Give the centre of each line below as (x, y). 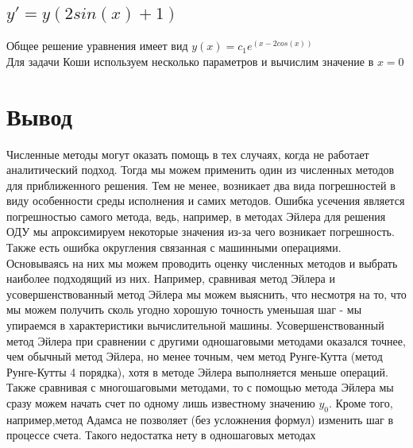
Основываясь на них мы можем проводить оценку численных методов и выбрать (202, 263)
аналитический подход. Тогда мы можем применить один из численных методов (201, 170)
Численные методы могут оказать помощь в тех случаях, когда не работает (188, 154)
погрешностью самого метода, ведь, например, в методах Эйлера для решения (196, 216)
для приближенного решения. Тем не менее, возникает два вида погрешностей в (201, 185)
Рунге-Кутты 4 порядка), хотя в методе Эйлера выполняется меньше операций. (197, 371)
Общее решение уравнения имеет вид (97, 46)
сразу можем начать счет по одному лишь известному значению (161, 403)
